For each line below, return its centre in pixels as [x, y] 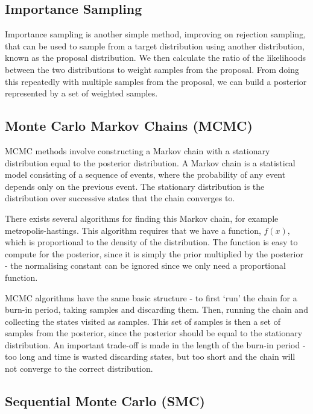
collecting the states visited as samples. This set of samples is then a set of [143, 321]
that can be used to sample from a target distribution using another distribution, [155, 45]
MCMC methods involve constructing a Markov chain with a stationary [138, 150]
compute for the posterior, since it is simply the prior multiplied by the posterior [154, 253]
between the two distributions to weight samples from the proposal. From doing [152, 69]
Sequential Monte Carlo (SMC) [105, 401]
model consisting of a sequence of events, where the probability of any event [145, 174]
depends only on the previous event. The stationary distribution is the [135, 186]
